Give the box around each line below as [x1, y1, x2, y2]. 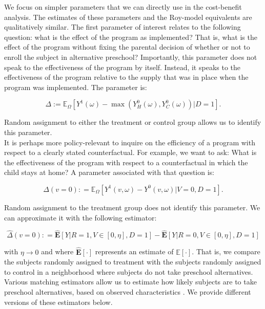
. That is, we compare [192, 246, 260, 257]
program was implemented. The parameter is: [4, 81, 147, 92]
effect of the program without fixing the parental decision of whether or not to [4, 41, 250, 52]
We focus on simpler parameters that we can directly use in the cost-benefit [4, 2, 242, 12]
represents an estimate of [95, 246, 174, 257]
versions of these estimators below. [4, 296, 113, 307]
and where [41, 246, 74, 257]
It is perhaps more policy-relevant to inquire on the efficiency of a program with [4, 137, 255, 147]
